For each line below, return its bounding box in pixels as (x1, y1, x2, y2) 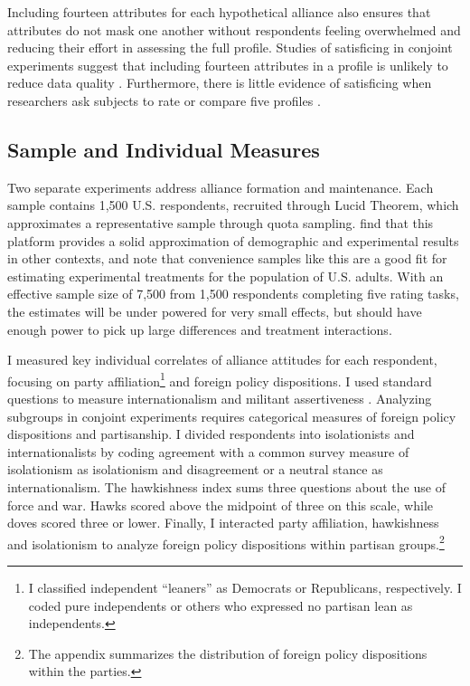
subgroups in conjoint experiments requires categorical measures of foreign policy (7, 406, 456, 425)
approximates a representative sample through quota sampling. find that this (7, 213, 434, 232)
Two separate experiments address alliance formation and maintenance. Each (7, 177, 434, 196)
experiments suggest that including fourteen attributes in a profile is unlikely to (7, 55, 448, 74)
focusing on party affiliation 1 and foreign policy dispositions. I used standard (7, 368, 432, 390)
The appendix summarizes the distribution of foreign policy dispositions (28, 643, 428, 662)
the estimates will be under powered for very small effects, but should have (7, 301, 422, 320)
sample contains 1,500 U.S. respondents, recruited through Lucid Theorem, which (7, 195, 459, 214)
